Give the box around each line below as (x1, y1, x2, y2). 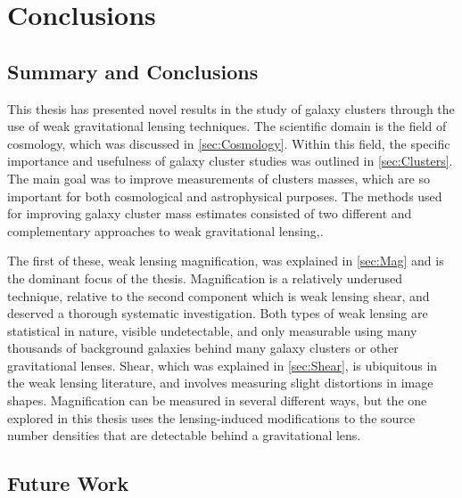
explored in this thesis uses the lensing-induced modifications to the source (7, 408, 416, 427)
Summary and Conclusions (7, 57, 259, 85)
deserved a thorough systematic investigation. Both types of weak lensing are (7, 304, 428, 322)
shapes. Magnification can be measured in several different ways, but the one (7, 391, 427, 410)
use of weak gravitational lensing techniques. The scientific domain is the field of (7, 117, 447, 135)
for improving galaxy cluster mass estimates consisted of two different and (7, 204, 412, 223)
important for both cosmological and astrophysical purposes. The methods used (7, 186, 442, 205)
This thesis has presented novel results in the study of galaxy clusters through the (7, 99, 455, 118)
